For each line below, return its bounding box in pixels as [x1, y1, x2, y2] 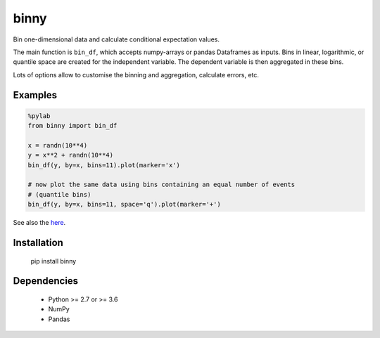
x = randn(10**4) [27, 141, 88, 149]
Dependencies [13, 275, 79, 287]
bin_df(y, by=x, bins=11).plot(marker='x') [27, 161, 181, 169]
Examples [13, 89, 58, 101]
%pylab [27, 112, 51, 119]
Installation [13, 237, 63, 249]
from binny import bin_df [27, 122, 118, 130]
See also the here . [13, 219, 66, 227]
